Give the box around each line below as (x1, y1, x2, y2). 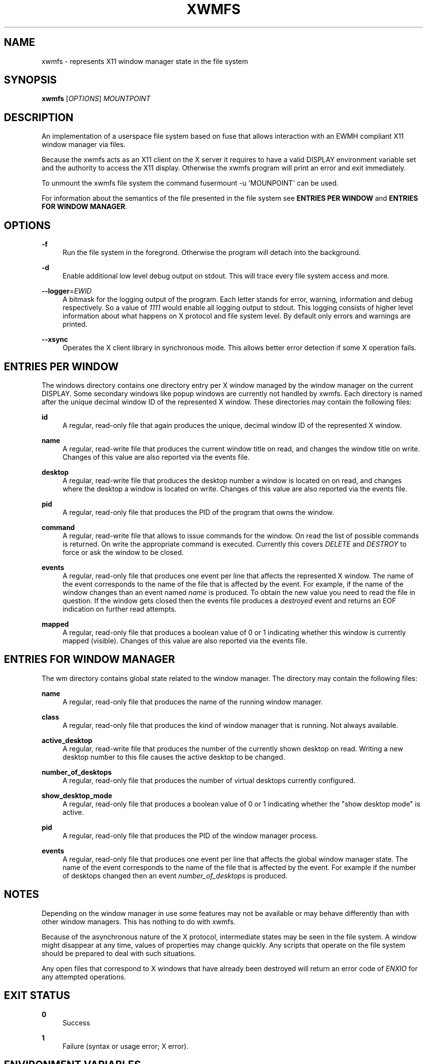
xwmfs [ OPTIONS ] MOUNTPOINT (41, 94, 151, 103)
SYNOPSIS (4, 74, 57, 86)
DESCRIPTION (4, 111, 74, 124)
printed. (62, 320, 88, 329)
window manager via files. (41, 140, 126, 149)
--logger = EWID (41, 287, 92, 296)
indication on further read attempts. (62, 604, 176, 613)
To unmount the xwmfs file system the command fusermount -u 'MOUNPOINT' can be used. (41, 179, 339, 188)
